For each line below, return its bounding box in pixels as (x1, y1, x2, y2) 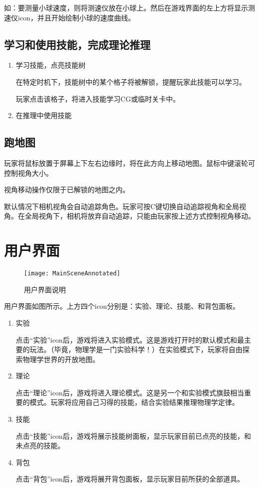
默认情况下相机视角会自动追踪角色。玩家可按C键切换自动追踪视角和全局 (4, 201, 240, 211)
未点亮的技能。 (15, 440, 65, 451)
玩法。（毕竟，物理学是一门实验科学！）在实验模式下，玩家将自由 (29, 344, 243, 355)
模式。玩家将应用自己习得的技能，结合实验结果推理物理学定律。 (29, 397, 239, 407)
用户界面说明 (24, 284, 66, 294)
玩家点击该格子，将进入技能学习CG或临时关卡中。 (15, 93, 180, 104)
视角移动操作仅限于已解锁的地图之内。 (4, 184, 129, 195)
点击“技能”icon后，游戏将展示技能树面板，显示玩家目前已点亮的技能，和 (15, 430, 251, 441)
